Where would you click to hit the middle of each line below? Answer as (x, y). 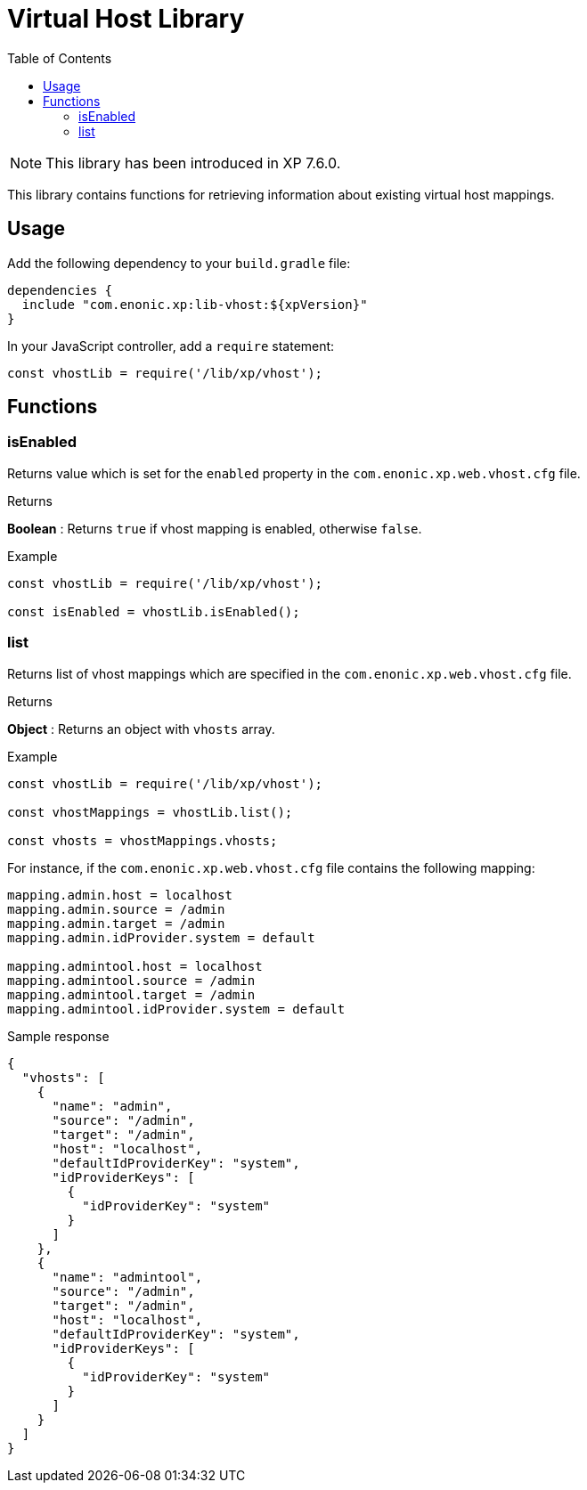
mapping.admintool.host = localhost (135, 966)
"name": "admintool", (127, 1277)
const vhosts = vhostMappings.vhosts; (143, 840)
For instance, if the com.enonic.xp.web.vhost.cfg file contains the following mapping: (271, 867)
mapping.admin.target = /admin (116, 923)
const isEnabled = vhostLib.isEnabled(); (154, 611)
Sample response (58, 1036)
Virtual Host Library (126, 19)
